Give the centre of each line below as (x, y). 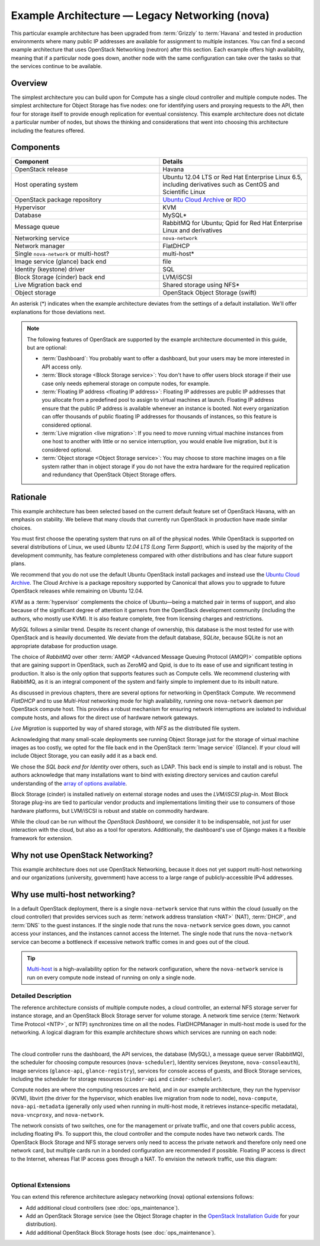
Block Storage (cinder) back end (60, 277)
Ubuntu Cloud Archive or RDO (204, 200)
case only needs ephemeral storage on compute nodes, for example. (126, 383)
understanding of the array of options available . (69, 783)
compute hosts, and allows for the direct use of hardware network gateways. (105, 718)
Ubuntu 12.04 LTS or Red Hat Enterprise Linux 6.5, (232, 177)
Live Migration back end (48, 285)
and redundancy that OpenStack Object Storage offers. (109, 475)
